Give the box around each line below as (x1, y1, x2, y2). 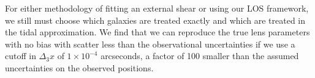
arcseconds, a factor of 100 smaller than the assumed (101, 49, 299, 62)
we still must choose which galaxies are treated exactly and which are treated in (5, 13, 306, 26)
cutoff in (5, 49, 36, 62)
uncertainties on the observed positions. (5, 61, 154, 74)
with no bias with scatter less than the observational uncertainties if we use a (5, 37, 295, 50)
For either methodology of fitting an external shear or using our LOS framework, (5, 2, 309, 14)
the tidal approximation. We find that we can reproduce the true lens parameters (5, 26, 310, 38)
